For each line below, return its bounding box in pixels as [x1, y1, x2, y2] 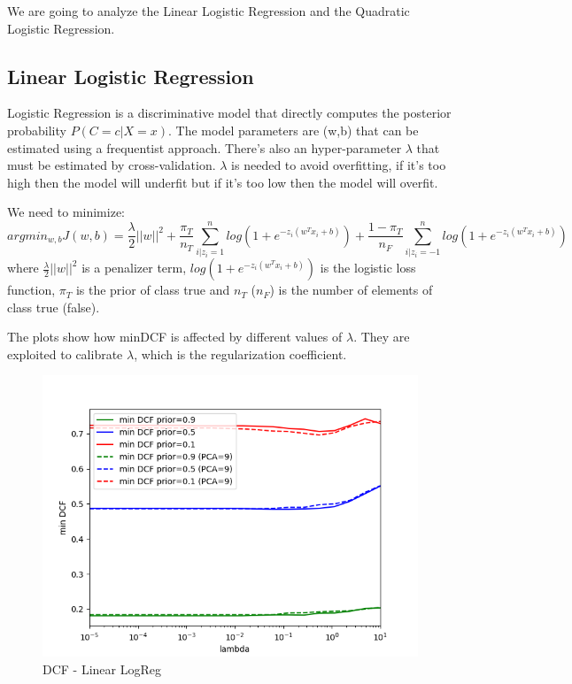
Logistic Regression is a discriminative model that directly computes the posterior [7, 104, 452, 122]
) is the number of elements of [269, 281, 433, 299]
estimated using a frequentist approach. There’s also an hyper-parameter [7, 138, 402, 157]
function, [7, 281, 56, 299]
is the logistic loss [320, 258, 416, 277]
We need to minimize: [7, 203, 125, 221]
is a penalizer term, [81, 258, 187, 277]
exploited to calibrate [7, 344, 123, 363]
